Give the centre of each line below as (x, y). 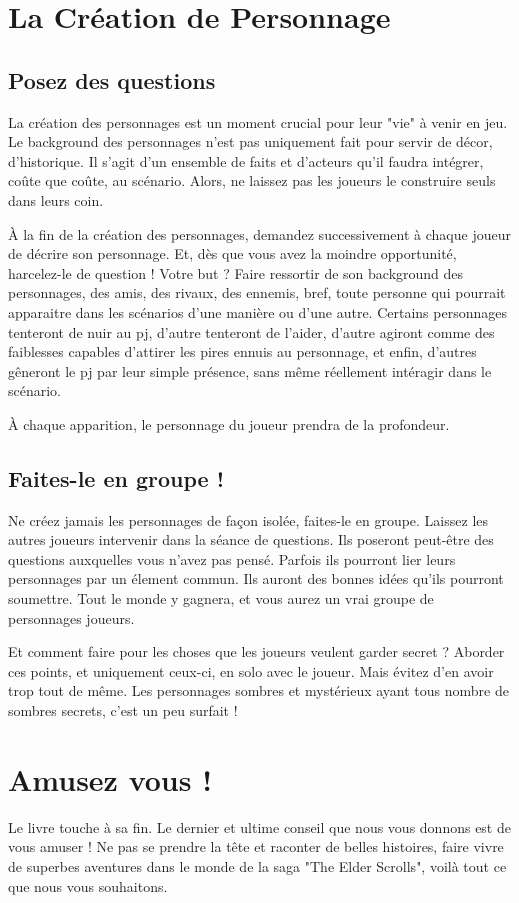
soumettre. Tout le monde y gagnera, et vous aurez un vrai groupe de (221, 598)
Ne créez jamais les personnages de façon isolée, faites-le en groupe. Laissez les (248, 519)
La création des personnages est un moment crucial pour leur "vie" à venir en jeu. (258, 121)
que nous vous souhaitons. (88, 885)
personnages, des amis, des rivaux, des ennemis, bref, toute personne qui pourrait (257, 292)
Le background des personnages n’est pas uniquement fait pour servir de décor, (250, 141)
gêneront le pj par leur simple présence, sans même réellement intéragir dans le (250, 370)
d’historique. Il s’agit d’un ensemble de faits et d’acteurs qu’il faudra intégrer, (246, 160)
